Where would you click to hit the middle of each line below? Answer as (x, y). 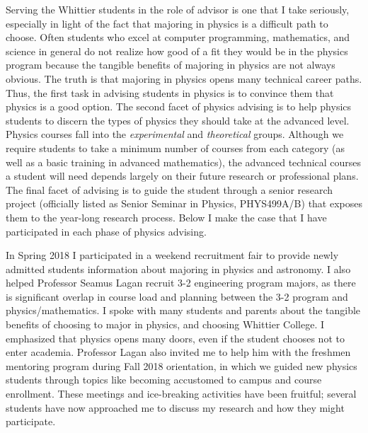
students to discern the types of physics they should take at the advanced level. (178, 120)
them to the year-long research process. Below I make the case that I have (166, 217)
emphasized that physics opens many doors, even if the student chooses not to (175, 338)
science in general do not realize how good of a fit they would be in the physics (177, 51)
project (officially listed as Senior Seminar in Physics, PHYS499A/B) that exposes (184, 203)
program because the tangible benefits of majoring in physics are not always (171, 65)
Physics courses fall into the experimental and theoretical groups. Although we (175, 134)
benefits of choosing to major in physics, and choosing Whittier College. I (165, 324)
